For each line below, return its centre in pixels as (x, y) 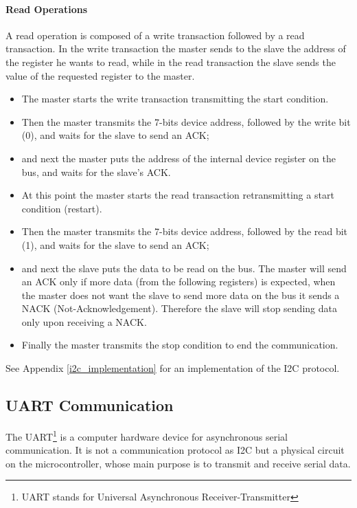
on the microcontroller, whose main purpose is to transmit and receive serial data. (178, 463)
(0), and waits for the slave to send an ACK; (115, 135)
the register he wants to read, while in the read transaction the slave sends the (171, 62)
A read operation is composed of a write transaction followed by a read (155, 35)
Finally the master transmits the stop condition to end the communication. (180, 345)
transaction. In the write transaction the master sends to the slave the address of (176, 48)
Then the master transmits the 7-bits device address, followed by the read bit (185, 231)
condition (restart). (62, 208)
